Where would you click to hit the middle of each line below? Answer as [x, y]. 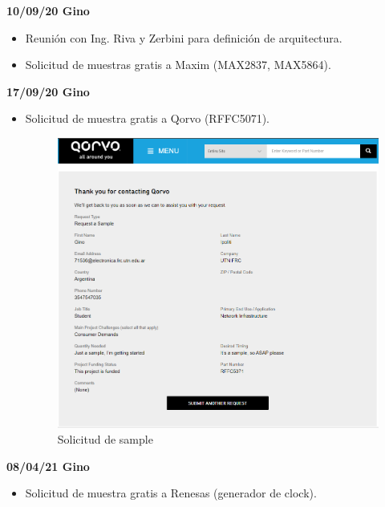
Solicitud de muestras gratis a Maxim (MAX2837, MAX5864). [178, 65]
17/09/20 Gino [48, 91]
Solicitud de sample [105, 439]
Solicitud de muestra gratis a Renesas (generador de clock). [171, 493]
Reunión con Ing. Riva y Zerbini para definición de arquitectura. [184, 37]
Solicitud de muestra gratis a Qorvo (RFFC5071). [147, 118]
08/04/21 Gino [48, 466]
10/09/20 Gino [48, 10]
